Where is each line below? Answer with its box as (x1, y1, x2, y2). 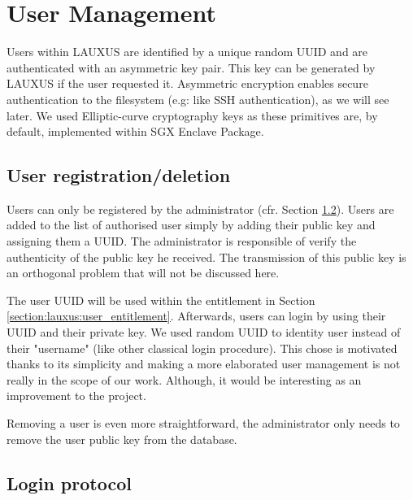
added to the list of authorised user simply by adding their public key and (7, 216, 376, 233)
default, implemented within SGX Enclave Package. (7, 123, 264, 140)
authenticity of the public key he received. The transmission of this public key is (7, 248, 406, 265)
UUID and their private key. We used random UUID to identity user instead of (7, 324, 401, 341)
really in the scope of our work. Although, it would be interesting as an (7, 371, 362, 388)
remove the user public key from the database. (7, 430, 237, 447)
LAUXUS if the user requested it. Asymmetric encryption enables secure (7, 75, 368, 92)
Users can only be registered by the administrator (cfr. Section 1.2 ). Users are (7, 200, 394, 217)
